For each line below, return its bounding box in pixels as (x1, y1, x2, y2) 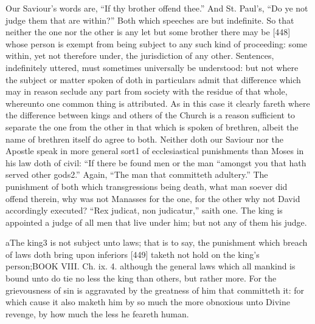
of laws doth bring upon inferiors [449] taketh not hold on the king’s (5, 248, 260, 260)
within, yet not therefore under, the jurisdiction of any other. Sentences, (5, 49, 274, 62)
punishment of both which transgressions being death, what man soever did (5, 180, 288, 192)
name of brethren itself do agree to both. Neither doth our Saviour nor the (5, 132, 283, 145)
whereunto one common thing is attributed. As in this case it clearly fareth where (5, 96, 310, 109)
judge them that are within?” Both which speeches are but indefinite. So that (5, 13, 294, 26)
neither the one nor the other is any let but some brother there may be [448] (5, 25, 291, 38)
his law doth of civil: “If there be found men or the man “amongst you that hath (5, 156, 306, 169)
